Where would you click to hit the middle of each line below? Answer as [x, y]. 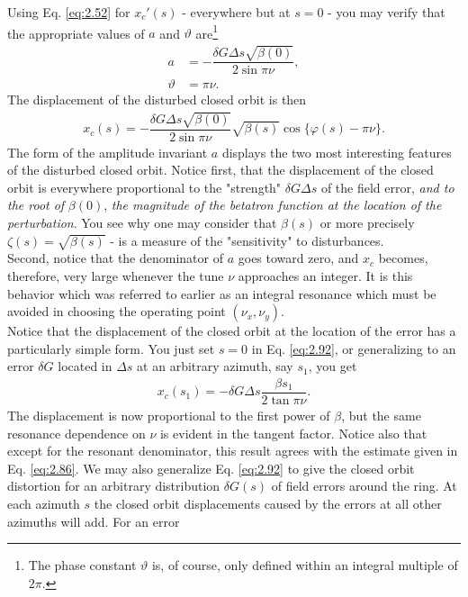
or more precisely [367, 223]
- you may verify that [387, 12]
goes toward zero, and [298, 258]
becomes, [403, 258]
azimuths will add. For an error [94, 521]
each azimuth [44, 504]
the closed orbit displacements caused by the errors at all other [268, 504]
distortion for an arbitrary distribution [114, 486]
